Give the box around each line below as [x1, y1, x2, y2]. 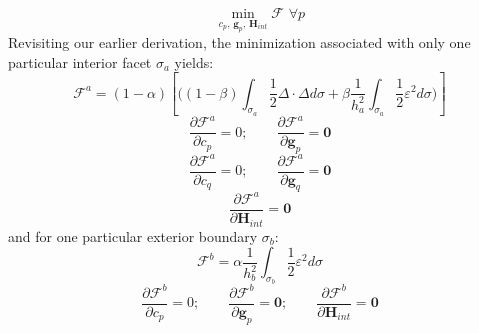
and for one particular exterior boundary [8, 225, 258, 246]
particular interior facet [8, 51, 152, 72]
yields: [174, 51, 214, 72]
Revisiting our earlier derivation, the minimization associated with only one [8, 32, 471, 53]
